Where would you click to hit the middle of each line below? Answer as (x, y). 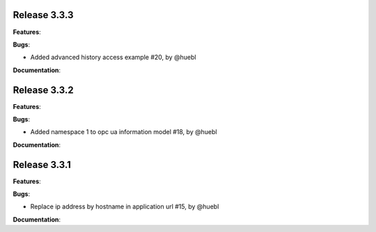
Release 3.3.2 (43, 90)
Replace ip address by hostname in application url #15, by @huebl (125, 207)
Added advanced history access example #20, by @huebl (113, 57)
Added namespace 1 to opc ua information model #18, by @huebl (124, 132)
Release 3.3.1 (42, 164)
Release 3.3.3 (43, 15)
